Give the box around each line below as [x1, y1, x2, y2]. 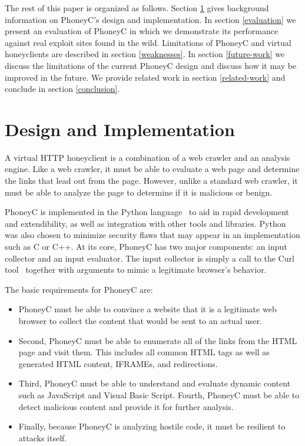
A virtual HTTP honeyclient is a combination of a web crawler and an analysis [5, 151, 290, 163]
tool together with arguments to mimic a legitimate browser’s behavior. [5, 263, 267, 276]
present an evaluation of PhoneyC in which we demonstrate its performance [5, 25, 279, 37]
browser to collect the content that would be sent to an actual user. [18, 315, 263, 326]
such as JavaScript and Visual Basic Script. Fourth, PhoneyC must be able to [18, 388, 300, 401]
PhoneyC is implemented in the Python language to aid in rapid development [5, 206, 289, 218]
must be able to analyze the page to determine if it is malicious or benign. [5, 186, 273, 198]
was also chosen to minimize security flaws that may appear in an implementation [5, 229, 300, 241]
